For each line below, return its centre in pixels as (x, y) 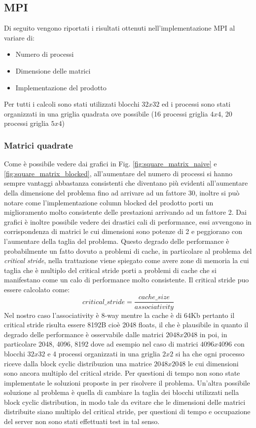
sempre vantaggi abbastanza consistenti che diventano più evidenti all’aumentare (126, 183)
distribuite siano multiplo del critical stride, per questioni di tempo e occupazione (127, 411)
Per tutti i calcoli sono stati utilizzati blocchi (72, 104)
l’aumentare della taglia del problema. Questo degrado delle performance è (117, 241)
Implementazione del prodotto (61, 87)
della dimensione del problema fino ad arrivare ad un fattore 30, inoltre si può (122, 192)
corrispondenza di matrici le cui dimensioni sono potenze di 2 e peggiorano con (123, 231)
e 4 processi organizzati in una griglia (104, 353)
